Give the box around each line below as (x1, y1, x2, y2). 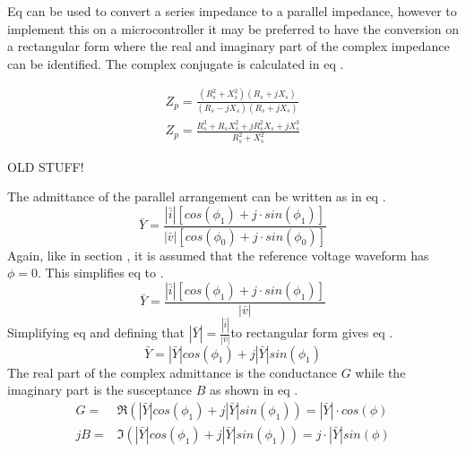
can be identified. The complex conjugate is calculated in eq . (7, 54, 344, 72)
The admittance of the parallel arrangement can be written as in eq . (7, 187, 386, 206)
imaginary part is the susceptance (7, 380, 193, 399)
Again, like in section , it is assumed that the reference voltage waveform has (7, 245, 429, 264)
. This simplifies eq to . (38, 263, 164, 282)
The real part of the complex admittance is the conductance (7, 362, 338, 381)
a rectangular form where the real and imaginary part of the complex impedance (7, 37, 450, 55)
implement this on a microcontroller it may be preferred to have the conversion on (7, 19, 460, 38)
